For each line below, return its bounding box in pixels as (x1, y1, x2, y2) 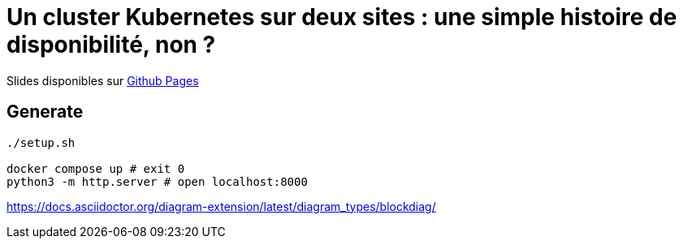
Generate (6, 101, 84, 122)
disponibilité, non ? (6, 31, 216, 58)
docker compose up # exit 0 (6, 161, 185, 175)
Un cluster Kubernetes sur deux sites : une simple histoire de (6, 3, 677, 31)
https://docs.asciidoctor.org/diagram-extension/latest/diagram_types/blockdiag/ (6, 199, 436, 213)
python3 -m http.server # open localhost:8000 (6, 174, 308, 188)
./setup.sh (6, 135, 76, 149)
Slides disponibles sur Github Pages (6, 73, 199, 88)
